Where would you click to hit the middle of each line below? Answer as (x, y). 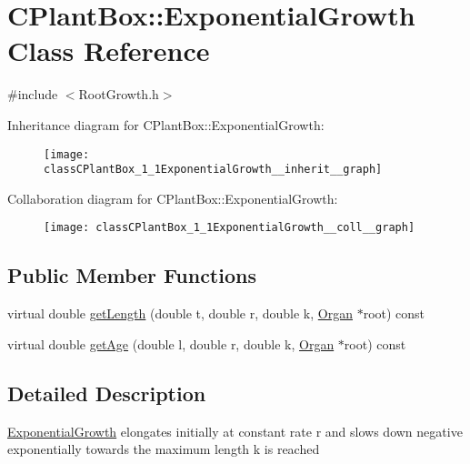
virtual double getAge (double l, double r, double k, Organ (171, 343)
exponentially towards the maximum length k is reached (164, 449)
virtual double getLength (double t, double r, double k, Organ (180, 313)
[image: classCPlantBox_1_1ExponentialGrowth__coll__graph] (230, 228)
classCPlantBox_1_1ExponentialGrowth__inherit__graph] (213, 170)
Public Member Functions (132, 275)
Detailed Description (107, 393)
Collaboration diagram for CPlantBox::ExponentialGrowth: (173, 198)
